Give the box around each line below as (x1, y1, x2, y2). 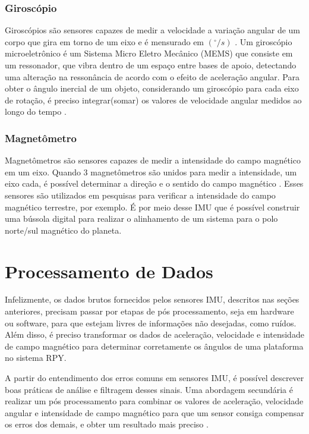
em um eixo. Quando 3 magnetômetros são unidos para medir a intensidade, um (5, 165, 297, 178)
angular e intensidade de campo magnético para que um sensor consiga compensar (5, 406, 304, 419)
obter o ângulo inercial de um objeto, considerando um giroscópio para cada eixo (5, 82, 299, 95)
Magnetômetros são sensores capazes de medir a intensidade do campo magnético (5, 154, 301, 166)
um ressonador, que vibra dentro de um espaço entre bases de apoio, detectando (5, 59, 297, 71)
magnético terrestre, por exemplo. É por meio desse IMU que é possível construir (5, 200, 300, 213)
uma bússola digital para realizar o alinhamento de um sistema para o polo (5, 212, 278, 225)
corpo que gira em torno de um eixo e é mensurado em (5, 35, 204, 48)
